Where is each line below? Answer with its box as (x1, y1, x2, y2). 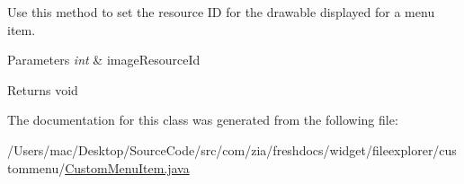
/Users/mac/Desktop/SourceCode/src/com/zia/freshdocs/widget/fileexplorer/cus (7, 140, 457, 159)
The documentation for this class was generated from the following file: (7, 110, 398, 129)
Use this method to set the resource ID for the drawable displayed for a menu (7, 3, 435, 21)
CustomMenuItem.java (65, 158, 190, 177)
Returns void (7, 80, 78, 99)
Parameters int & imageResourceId (7, 50, 201, 69)
